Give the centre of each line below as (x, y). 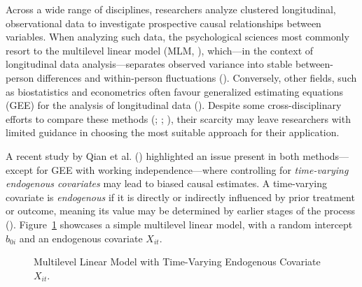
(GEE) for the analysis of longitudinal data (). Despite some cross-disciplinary (174, 105)
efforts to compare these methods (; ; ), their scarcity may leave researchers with (178, 118)
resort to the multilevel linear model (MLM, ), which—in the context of (160, 50)
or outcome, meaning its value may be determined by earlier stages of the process (181, 211)
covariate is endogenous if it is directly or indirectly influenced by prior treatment (180, 197)
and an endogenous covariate (81, 238)
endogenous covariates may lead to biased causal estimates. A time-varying (166, 183)
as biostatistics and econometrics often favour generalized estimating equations (175, 91)
